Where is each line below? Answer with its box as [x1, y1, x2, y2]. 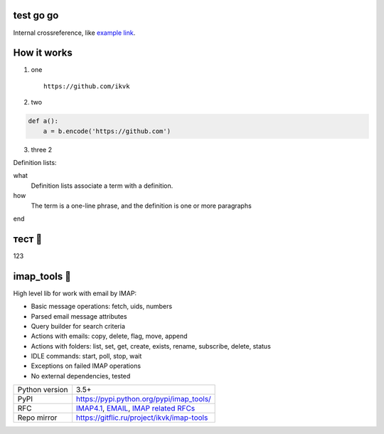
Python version [17, 385, 68, 395]
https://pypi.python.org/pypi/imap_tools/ [75, 394, 211, 404]
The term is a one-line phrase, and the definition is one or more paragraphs [31, 201, 252, 210]
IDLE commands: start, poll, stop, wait [31, 352, 142, 361]
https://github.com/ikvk [43, 82, 130, 90]
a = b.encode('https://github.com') [43, 127, 171, 135]
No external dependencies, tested [31, 371, 131, 380]
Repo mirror [17, 413, 58, 423]
